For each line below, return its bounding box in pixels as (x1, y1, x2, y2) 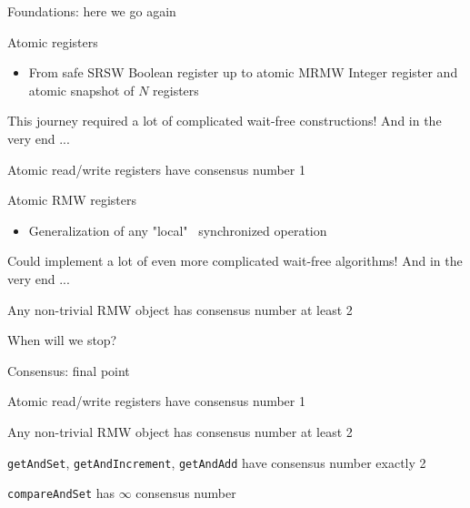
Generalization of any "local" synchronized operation (28, 220, 327, 239)
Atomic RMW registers (7, 190, 136, 209)
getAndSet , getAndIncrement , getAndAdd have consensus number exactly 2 (7, 452, 426, 472)
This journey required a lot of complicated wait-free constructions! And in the (7, 111, 442, 130)
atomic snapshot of (28, 80, 135, 99)
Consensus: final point (7, 361, 130, 380)
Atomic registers (7, 32, 98, 51)
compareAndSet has (7, 483, 115, 503)
